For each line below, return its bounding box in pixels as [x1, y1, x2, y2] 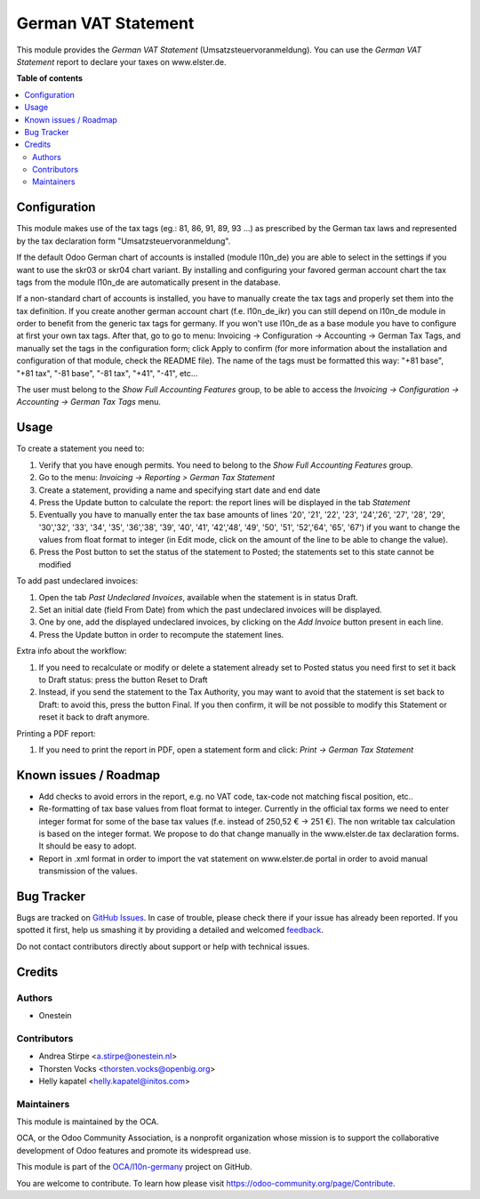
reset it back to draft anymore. [38, 712, 150, 722]
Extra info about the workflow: [16, 646, 128, 656]
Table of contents [16, 73, 84, 84]
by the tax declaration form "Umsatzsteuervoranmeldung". [16, 236, 231, 246]
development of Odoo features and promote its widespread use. [16, 1145, 252, 1155]
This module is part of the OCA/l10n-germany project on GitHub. [16, 1162, 252, 1172]
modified [38, 559, 71, 569]
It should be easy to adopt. [38, 841, 137, 851]
